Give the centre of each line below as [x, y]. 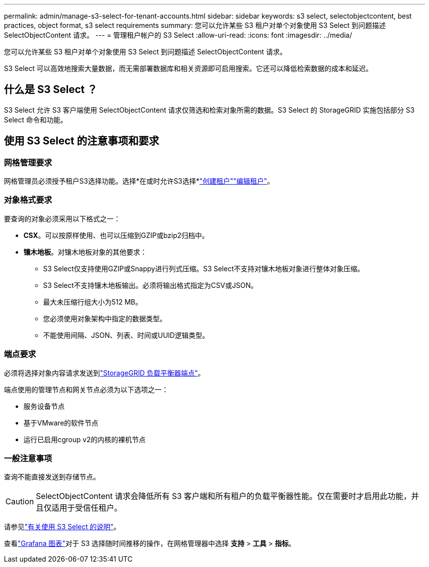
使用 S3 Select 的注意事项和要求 [82, 141]
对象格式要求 [28, 200]
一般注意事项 [28, 458]
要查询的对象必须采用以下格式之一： [62, 218]
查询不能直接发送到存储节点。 [52, 477]
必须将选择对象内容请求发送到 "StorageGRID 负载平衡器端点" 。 [104, 373]
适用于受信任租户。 [87, 508]
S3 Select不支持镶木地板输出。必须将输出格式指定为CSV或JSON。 [150, 285]
